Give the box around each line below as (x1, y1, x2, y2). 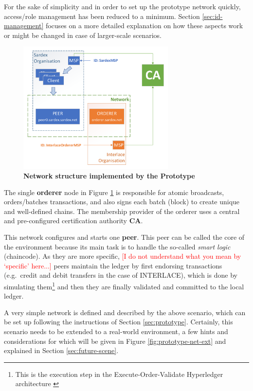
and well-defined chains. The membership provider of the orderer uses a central (4, 206, 240, 216)
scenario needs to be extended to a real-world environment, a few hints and (4, 326, 228, 336)
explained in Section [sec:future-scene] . (4, 345, 119, 355)
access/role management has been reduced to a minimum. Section (4, 11, 200, 21)
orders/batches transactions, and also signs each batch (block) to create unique (4, 196, 240, 207)
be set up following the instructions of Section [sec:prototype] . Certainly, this (4, 317, 233, 327)
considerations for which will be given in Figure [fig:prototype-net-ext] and (4, 336, 226, 346)
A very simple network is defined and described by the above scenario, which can (4, 307, 246, 317)
